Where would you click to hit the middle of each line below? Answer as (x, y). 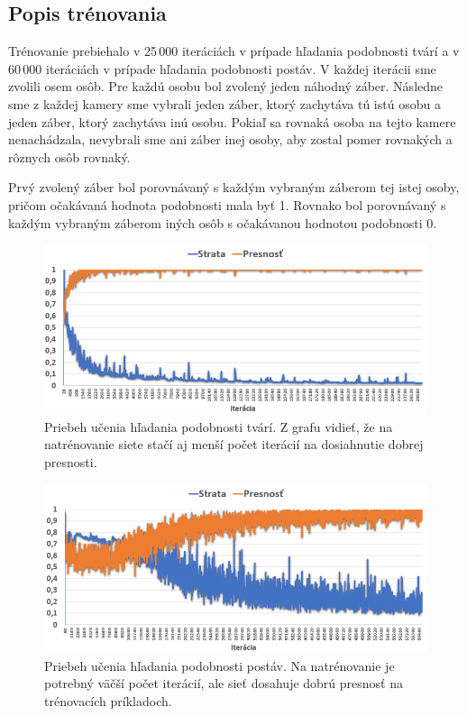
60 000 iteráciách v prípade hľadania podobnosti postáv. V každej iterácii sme (222, 68)
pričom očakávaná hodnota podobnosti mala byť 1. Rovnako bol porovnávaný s (227, 204)
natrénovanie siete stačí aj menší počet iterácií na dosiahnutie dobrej (234, 444)
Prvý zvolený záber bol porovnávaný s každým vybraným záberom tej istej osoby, (234, 187)
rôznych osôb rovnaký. (69, 156)
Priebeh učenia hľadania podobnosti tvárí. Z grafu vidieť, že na (219, 426)
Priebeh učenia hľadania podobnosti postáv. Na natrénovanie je (220, 665)
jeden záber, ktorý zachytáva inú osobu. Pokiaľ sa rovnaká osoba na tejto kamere (232, 121)
